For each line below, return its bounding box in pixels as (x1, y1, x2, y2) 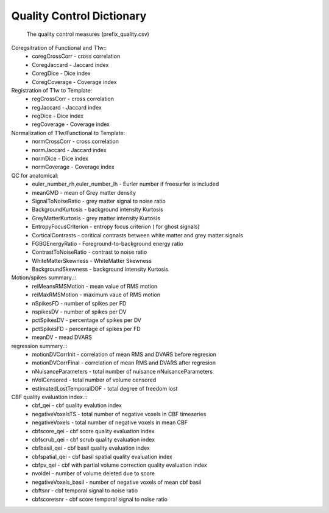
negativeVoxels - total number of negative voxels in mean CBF (32, 419, 188, 426)
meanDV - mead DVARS (32, 333, 93, 341)
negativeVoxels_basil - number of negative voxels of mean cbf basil (32, 478, 202, 486)
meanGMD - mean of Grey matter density (32, 189, 136, 196)
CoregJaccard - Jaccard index (32, 61, 109, 68)
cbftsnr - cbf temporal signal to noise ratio (32, 487, 138, 494)
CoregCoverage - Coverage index (32, 78, 117, 85)
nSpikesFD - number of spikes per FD (32, 299, 127, 307)
